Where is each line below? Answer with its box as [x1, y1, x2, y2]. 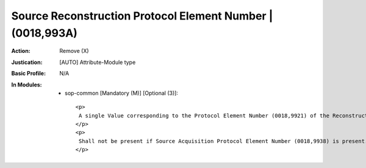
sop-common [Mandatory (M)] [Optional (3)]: [65, 89, 178, 97]
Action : [11, 47, 30, 55]
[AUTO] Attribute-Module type [59, 58, 136, 66]
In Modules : [11, 81, 42, 88]
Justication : [11, 58, 43, 66]
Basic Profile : [11, 70, 46, 77]
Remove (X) [59, 47, 89, 55]
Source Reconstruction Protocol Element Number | [11, 9, 273, 23]
